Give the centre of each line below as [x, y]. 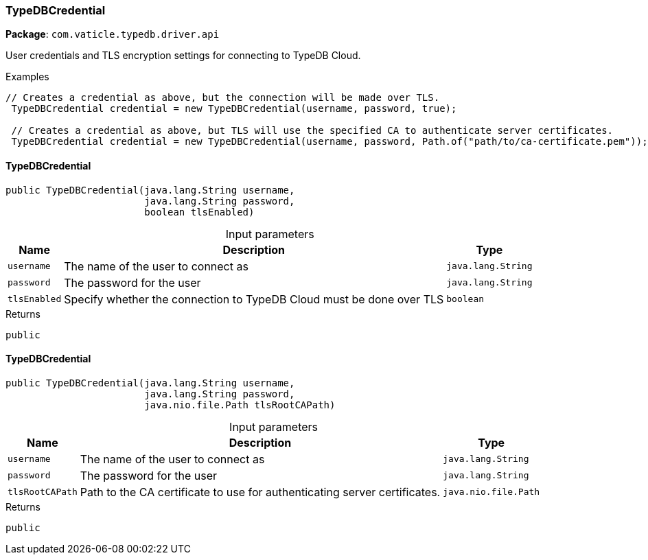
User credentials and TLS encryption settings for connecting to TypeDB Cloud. [183, 56]
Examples [27, 77]
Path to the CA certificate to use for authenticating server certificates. [260, 492]
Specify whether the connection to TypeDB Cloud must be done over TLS [254, 299]
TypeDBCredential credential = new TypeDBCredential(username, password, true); [234, 109]
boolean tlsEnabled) [199, 212]
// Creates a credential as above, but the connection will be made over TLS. [223, 98]
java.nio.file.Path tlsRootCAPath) [240, 405]
